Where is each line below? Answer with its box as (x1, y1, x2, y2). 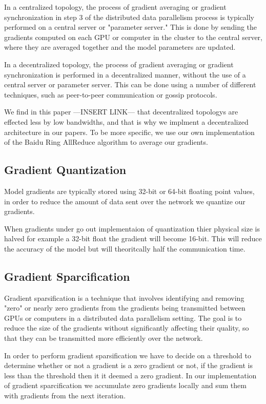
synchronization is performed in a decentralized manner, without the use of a (4, 69, 246, 80)
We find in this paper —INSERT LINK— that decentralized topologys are (4, 106, 238, 117)
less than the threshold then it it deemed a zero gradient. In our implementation (4, 370, 257, 380)
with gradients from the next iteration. (4, 390, 126, 401)
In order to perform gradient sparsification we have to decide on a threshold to (4, 350, 251, 360)
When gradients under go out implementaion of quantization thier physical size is (4, 223, 260, 234)
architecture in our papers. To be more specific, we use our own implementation (4, 126, 255, 137)
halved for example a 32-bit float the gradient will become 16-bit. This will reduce (4, 233, 262, 244)
